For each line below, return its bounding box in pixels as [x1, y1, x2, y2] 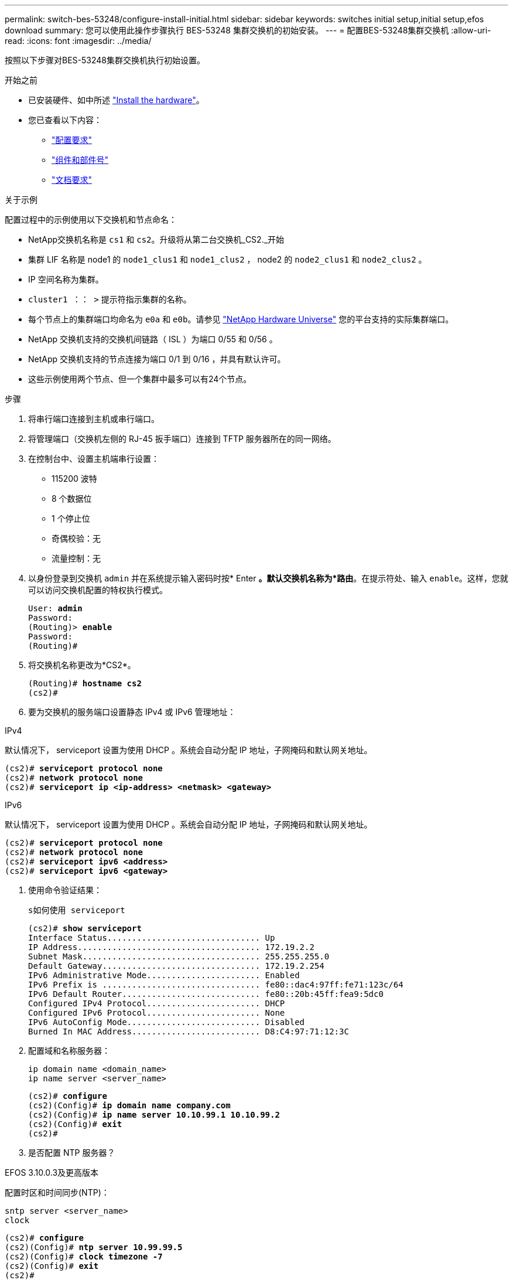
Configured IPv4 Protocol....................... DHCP [28, 999, 285, 1008]
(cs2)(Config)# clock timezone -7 [5, 1252, 163, 1261]
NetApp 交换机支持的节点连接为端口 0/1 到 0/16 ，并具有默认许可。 [28, 354, 286, 364]
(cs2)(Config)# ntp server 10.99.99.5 [5, 1242, 183, 1252]
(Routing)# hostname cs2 [28, 679, 142, 688]
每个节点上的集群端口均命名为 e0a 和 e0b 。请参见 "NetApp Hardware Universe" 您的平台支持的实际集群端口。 [28, 314, 454, 324]
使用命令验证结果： [28, 885, 102, 895]
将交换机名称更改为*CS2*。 [28, 660, 136, 670]
